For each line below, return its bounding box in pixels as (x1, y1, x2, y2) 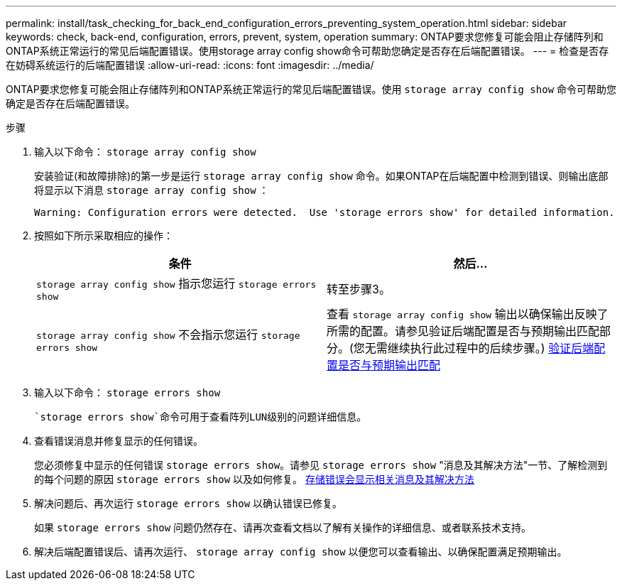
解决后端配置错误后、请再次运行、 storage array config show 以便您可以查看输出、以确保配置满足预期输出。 (34, 546, 567, 558)
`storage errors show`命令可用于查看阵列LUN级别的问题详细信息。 (34, 411, 367, 423)
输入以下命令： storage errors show (34, 386, 221, 398)
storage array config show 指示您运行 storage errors (36, 276, 317, 291)
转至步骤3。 (327, 281, 391, 296)
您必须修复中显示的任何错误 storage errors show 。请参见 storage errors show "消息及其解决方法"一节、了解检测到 (34, 459, 608, 471)
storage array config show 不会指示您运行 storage (36, 327, 300, 342)
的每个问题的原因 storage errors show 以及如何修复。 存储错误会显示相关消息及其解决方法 (34, 473, 474, 485)
